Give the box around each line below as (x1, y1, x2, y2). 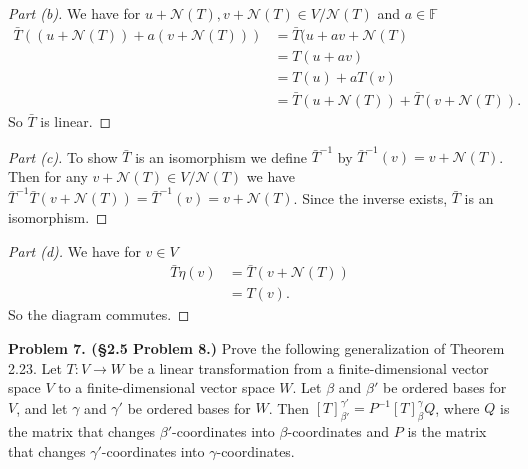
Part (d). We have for (8, 240, 141, 261)
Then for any (8, 166, 88, 187)
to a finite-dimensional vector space (58, 377, 275, 398)
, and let (16, 397, 68, 418)
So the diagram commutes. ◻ (8, 304, 190, 325)
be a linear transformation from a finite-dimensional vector (128, 357, 489, 378)
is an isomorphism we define (135, 146, 307, 167)
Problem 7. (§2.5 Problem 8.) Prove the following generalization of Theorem (8, 338, 505, 359)
